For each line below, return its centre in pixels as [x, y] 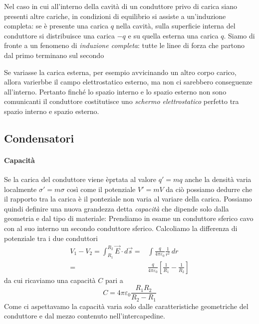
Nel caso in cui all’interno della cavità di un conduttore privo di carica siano [121, 6]
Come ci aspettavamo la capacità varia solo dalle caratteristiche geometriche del [126, 306]
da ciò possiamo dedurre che [209, 189]
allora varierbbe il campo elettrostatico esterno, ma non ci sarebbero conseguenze [128, 82]
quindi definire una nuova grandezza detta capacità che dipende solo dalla [117, 208]
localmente [20, 189]
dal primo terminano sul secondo [54, 55]
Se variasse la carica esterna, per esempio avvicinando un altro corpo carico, [120, 72]
